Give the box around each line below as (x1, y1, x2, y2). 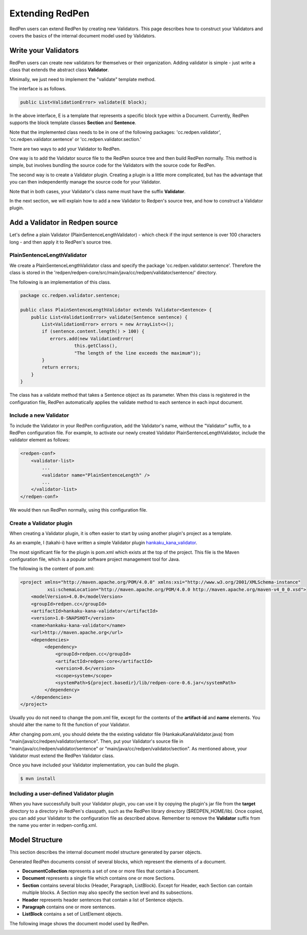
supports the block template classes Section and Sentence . (9, 119, 137, 126)
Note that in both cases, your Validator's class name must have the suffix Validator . (9, 188, 186, 194)
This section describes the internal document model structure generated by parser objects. (9, 849, 202, 856)
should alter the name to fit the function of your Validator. (9, 722, 130, 728)
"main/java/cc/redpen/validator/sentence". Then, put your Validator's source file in (9, 738, 184, 744)
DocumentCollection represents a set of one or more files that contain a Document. (22, 868, 200, 874)
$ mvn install (20, 776, 56, 782)
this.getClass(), (74, 343, 118, 349)
